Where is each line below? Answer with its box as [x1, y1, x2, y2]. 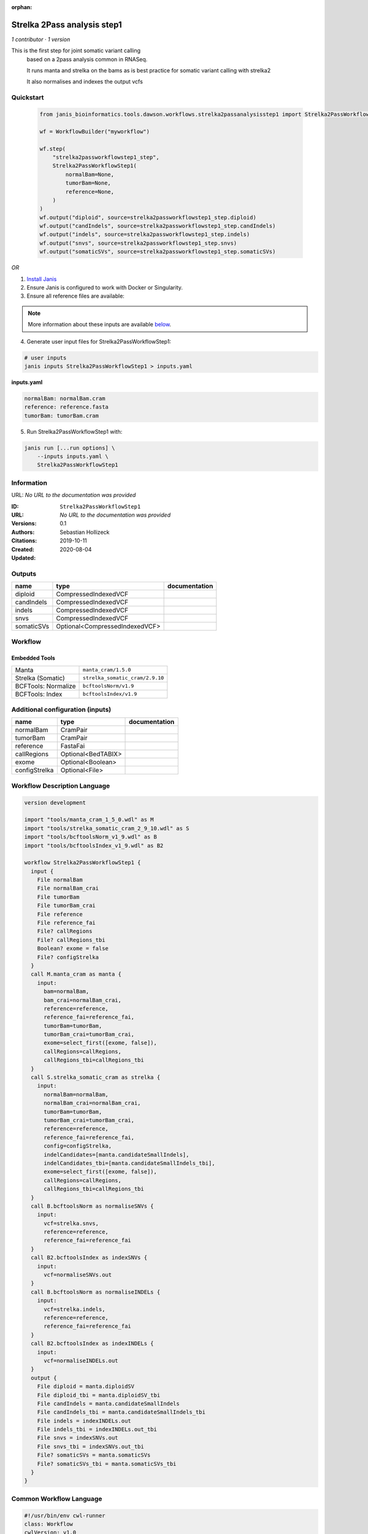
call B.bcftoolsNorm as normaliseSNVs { [31, 1203, 154, 1209]
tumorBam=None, [65, 180, 112, 187]
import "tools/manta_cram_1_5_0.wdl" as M [24, 816, 154, 823]
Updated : [11, 554, 36, 561]
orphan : [11, 4, 33, 10]
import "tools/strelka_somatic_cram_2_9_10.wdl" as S [24, 825, 190, 831]
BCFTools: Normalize [15, 682, 76, 690]
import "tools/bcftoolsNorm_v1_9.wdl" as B [24, 833, 158, 841]
